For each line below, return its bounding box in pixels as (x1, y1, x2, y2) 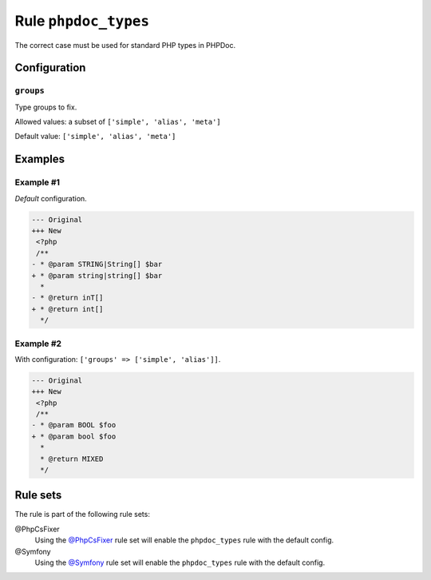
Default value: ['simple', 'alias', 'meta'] (14, 132, 176, 141)
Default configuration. (14, 193, 87, 203)
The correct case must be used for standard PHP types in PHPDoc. (14, 40, 235, 50)
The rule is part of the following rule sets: (14, 510, 151, 519)
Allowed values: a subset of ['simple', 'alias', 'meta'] (14, 117, 221, 127)
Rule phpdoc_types (14, 12, 150, 30)
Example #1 (14, 177, 60, 188)
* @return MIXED (40, 454, 104, 463)
